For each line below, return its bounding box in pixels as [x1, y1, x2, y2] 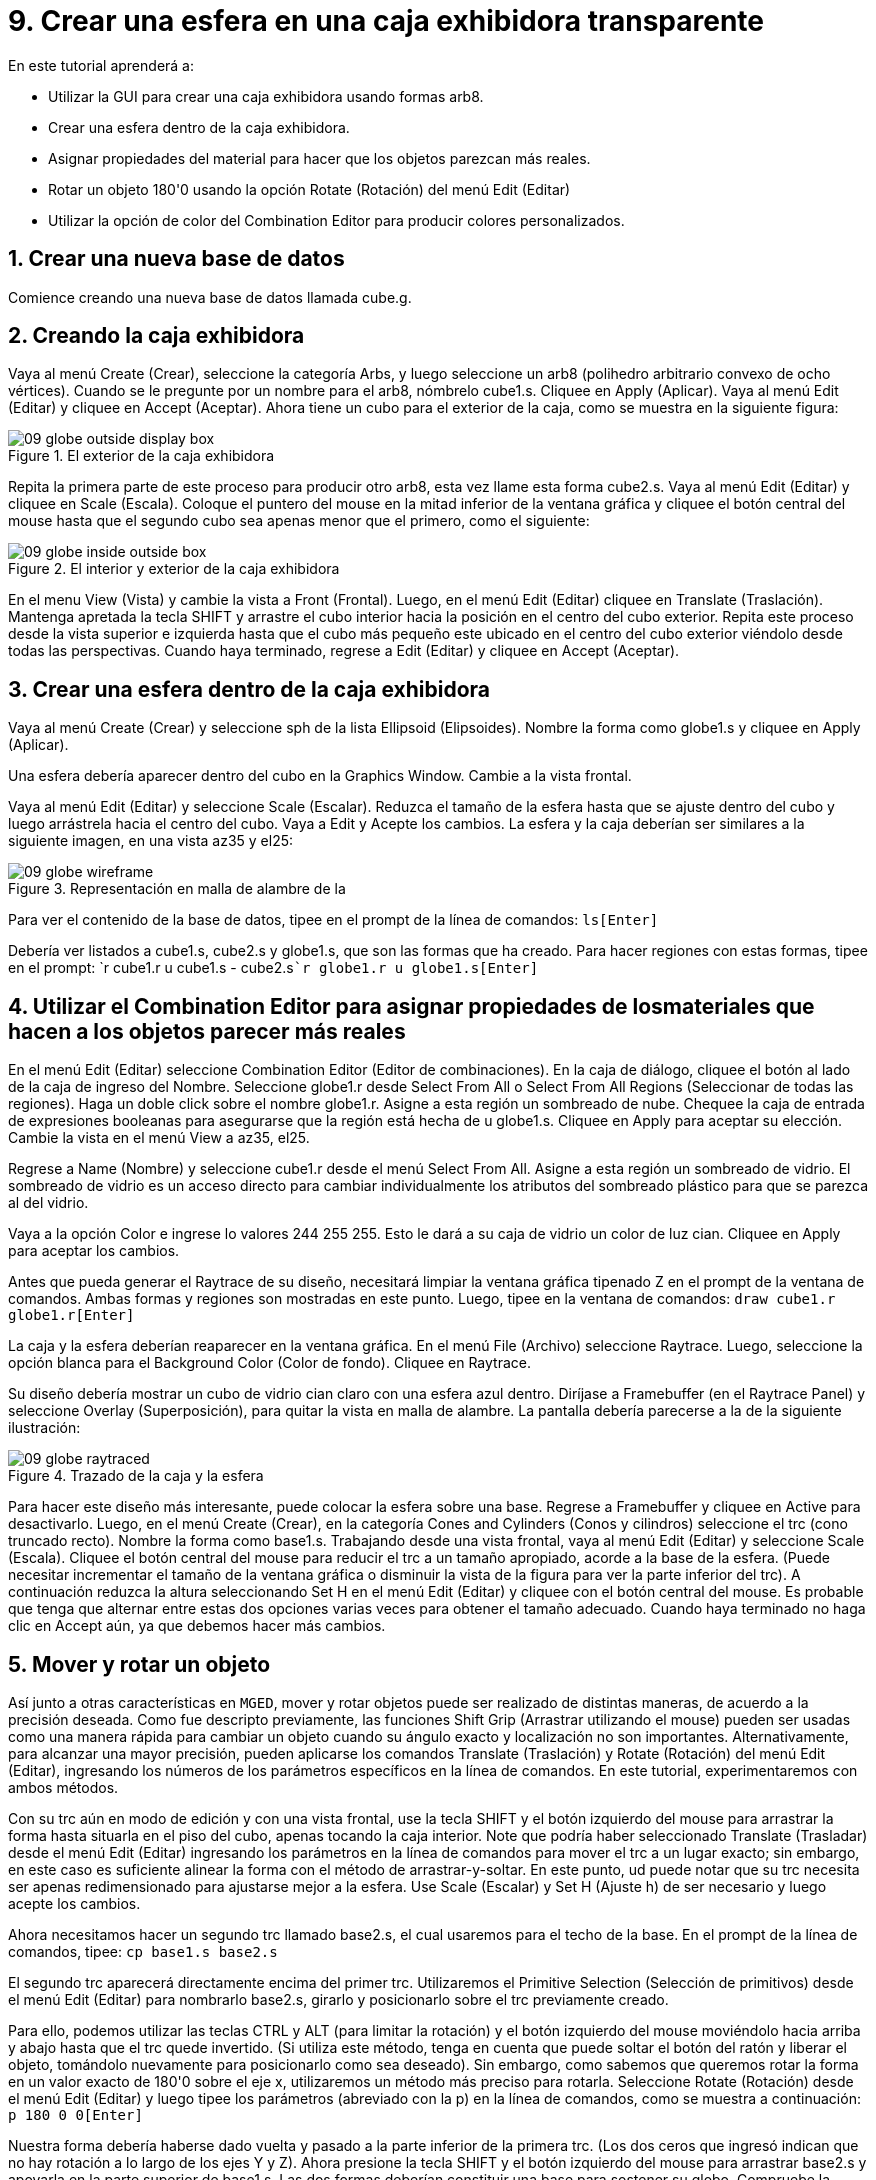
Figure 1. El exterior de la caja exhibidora [8, 447, 275, 465]
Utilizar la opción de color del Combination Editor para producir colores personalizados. [48, 211, 625, 229]
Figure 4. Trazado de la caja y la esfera [8, 1467, 264, 1485]
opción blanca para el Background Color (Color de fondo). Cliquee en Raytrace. [8, 1354, 531, 1372]
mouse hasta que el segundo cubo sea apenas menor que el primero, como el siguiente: [8, 512, 590, 530]
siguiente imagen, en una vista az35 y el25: [8, 832, 294, 850]
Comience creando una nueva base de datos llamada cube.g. [8, 288, 412, 306]
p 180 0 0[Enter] [8, 2106, 143, 2123]
